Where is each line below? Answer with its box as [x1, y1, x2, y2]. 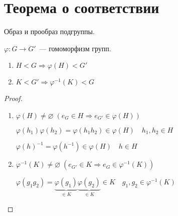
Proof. [4, 93, 23, 103]
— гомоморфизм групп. [39, 43, 111, 53]
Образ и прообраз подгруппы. [4, 26, 95, 37]
